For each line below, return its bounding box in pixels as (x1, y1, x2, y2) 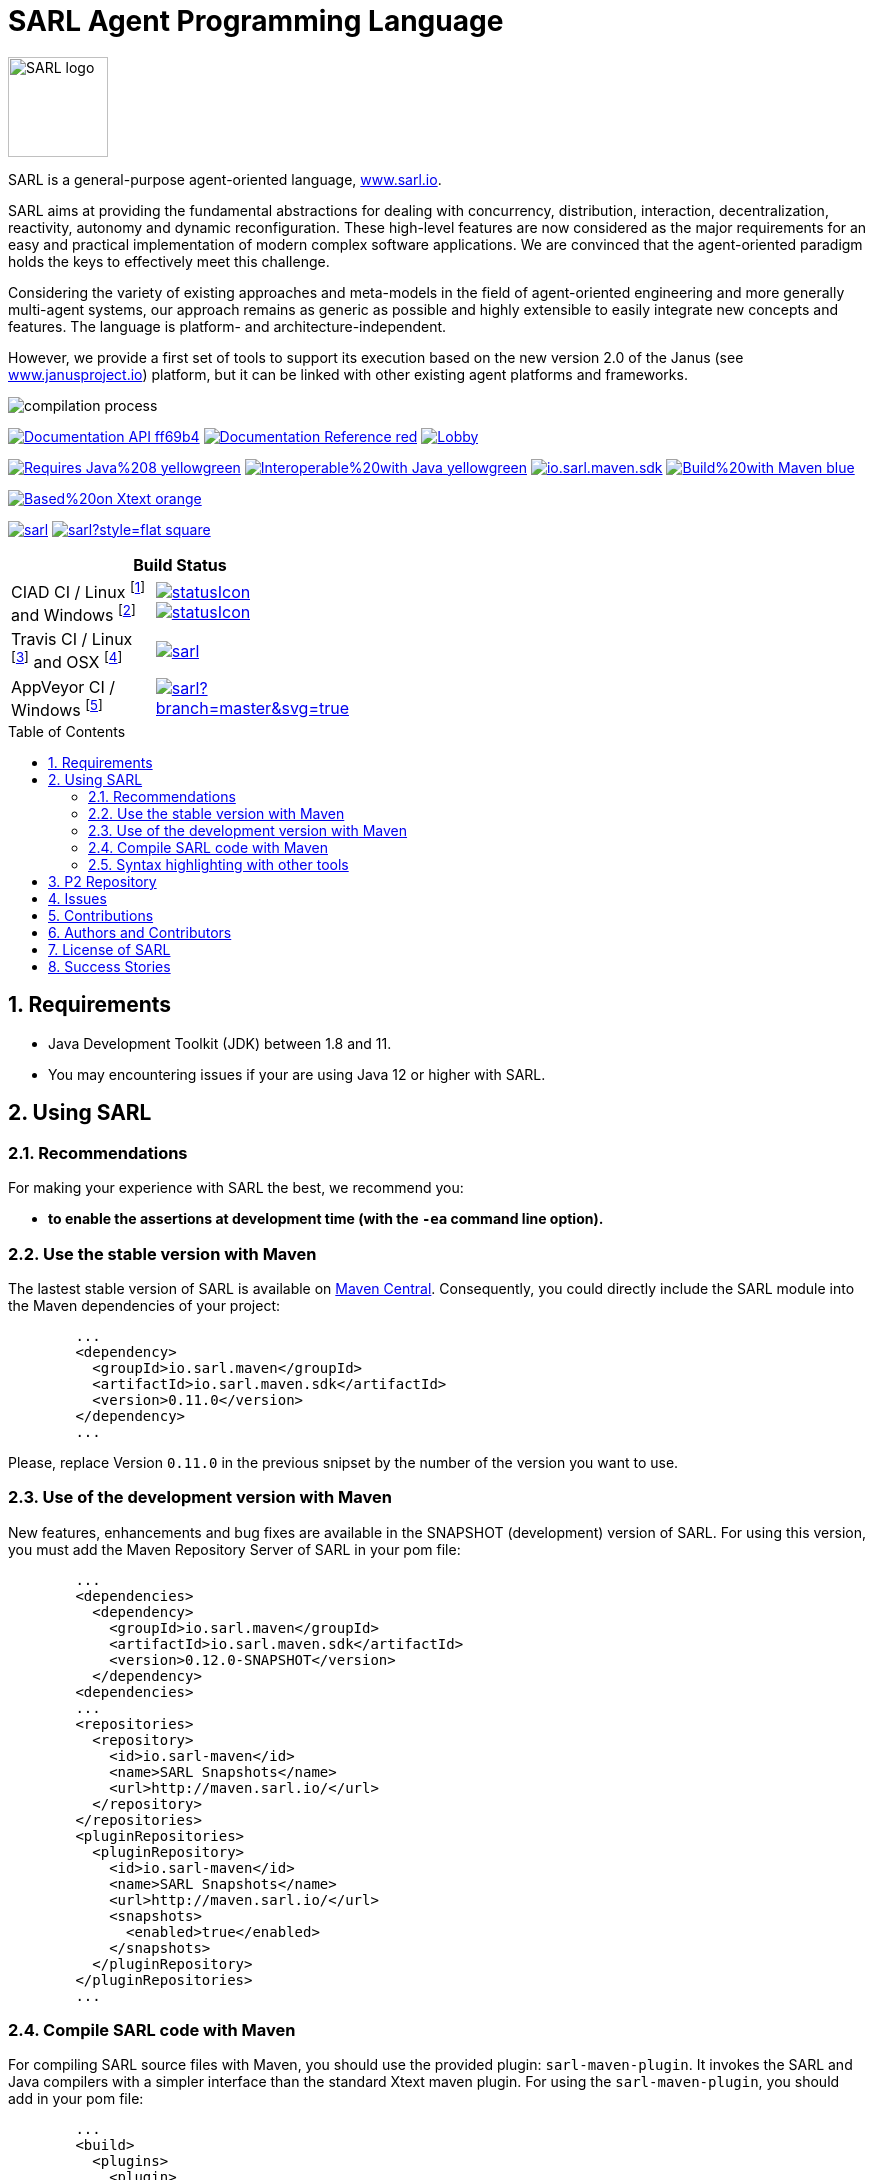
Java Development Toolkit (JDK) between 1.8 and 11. (48, 1034, 392, 1052)
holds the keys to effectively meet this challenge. (8, 252, 330, 270)
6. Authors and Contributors (48, 924, 232, 942)
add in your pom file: (8, 2090, 144, 2108)
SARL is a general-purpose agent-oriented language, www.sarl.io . (8, 170, 442, 188)
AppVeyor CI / (11, 676, 116, 697)
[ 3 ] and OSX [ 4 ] (11, 649, 123, 673)
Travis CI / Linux (11, 629, 133, 650)
